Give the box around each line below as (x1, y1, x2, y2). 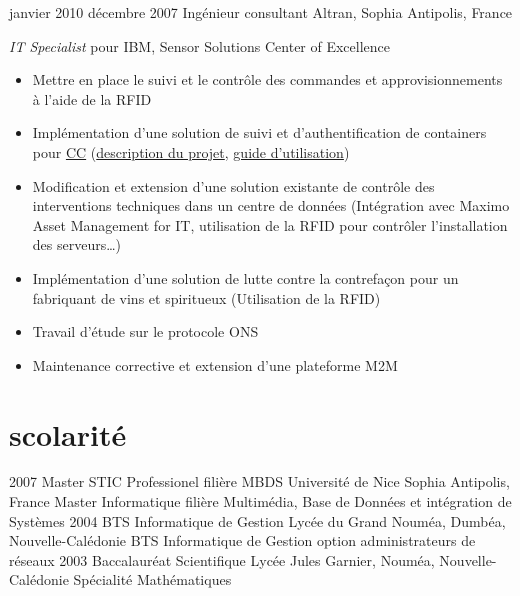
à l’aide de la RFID (32, 88, 152, 109)
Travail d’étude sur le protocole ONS (32, 321, 259, 342)
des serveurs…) (32, 234, 122, 255)
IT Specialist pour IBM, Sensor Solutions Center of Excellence (9, 35, 391, 56)
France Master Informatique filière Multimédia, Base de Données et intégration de (9, 491, 512, 512)
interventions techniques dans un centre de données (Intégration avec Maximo (32, 195, 510, 216)
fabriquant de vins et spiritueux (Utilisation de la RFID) (32, 287, 381, 308)
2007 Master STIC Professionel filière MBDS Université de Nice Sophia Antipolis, (9, 471, 510, 492)
